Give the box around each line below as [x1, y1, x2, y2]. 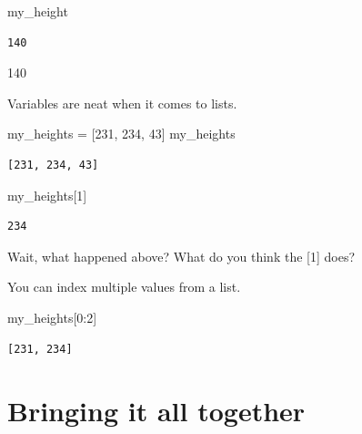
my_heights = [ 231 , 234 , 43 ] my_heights [7, 124, 236, 143]
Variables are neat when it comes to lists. [7, 93, 237, 112]
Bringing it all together [7, 392, 306, 429]
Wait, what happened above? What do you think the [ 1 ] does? [7, 246, 356, 265]
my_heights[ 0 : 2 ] [7, 307, 97, 326]
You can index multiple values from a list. [7, 277, 241, 296]
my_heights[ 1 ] [7, 185, 87, 204]
